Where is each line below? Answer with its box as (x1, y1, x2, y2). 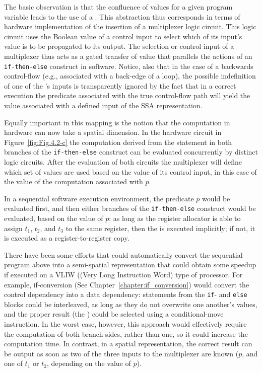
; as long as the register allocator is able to (109, 213, 241, 224)
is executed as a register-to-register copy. (4, 233, 129, 243)
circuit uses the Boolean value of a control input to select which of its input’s (4, 31, 242, 41)
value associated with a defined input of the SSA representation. (4, 100, 203, 110)
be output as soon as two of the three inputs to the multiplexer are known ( (4, 348, 239, 358)
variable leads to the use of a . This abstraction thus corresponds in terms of (4, 11, 240, 22)
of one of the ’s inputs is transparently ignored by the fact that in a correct (4, 80, 236, 91)
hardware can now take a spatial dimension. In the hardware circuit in (4, 127, 222, 137)
